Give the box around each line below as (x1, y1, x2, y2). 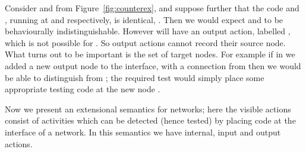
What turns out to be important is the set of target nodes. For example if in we (5, 48, 295, 60)
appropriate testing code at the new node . (5, 83, 160, 95)
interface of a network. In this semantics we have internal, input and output (5, 125, 281, 138)
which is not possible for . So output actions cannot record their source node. (5, 36, 286, 48)
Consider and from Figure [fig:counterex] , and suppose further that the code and (5, 2, 299, 14)
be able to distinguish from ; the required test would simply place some (5, 71, 264, 83)
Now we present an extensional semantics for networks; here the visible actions (5, 102, 291, 115)
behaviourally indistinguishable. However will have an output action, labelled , (5, 25, 291, 37)
